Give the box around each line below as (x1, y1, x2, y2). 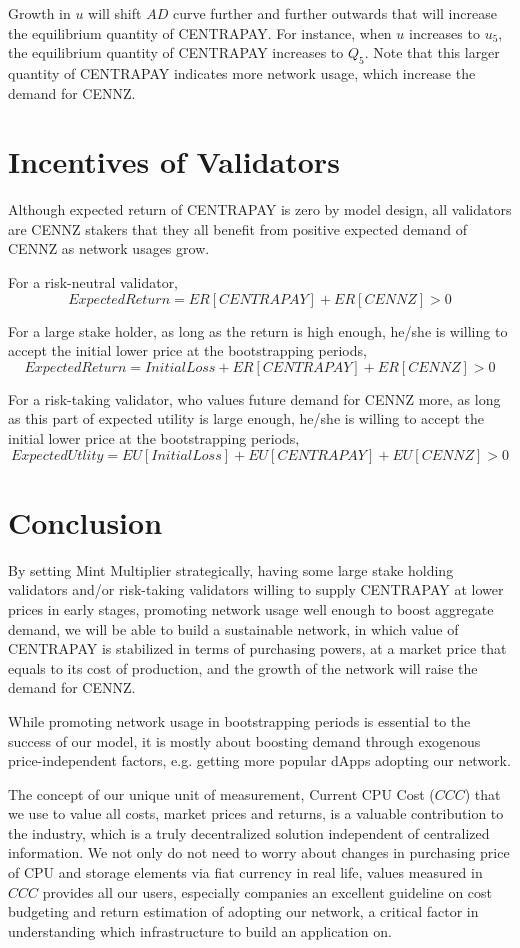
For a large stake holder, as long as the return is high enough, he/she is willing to (8, 320, 508, 341)
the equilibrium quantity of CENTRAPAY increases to (8, 42, 344, 63)
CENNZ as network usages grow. (8, 238, 210, 259)
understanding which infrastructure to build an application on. (8, 920, 392, 941)
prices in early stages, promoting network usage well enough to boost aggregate (8, 598, 494, 619)
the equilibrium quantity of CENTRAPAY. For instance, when (8, 22, 392, 43)
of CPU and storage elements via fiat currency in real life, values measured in (8, 862, 483, 883)
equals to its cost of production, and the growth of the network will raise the (8, 657, 478, 678)
